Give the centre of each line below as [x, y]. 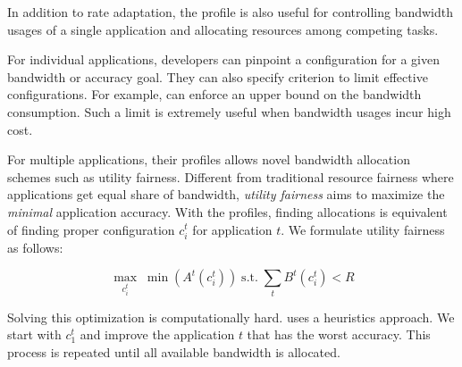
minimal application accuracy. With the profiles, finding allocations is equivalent [227, 211]
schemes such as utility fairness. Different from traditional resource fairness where [231, 176]
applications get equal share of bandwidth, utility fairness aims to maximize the [226, 194]
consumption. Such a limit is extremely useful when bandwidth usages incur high [229, 111]
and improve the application [157, 334]
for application [232, 229]
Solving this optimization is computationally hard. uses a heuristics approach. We [231, 317]
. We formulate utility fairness [363, 229]
